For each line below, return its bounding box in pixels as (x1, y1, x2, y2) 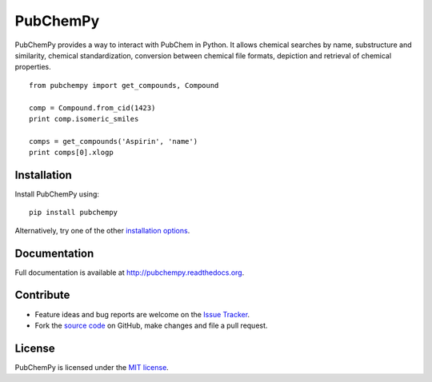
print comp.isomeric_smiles (29, 114, 139, 123)
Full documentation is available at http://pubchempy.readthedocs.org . (14, 268, 245, 277)
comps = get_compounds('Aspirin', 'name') (29, 137, 198, 145)
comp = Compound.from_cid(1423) (29, 103, 156, 112)
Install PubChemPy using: (14, 189, 100, 199)
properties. (14, 62, 51, 72)
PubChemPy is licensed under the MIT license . (14, 362, 170, 372)
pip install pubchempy (29, 208, 118, 217)
